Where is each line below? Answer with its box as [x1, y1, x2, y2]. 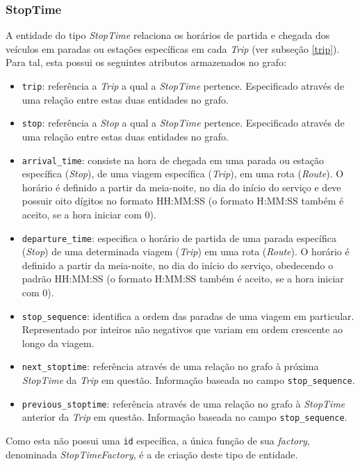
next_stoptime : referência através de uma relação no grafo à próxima [22, 359, 319, 373]
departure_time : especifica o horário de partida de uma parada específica [22, 230, 336, 245]
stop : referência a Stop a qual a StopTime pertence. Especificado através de [22, 115, 345, 130]
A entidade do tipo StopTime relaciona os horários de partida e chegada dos [6, 28, 330, 42]
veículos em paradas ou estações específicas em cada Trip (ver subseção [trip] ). [6, 41, 340, 56]
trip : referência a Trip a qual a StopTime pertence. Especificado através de [22, 79, 345, 93]
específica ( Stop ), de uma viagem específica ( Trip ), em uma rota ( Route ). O [22, 166, 344, 181]
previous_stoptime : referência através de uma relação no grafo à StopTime [22, 396, 345, 410]
